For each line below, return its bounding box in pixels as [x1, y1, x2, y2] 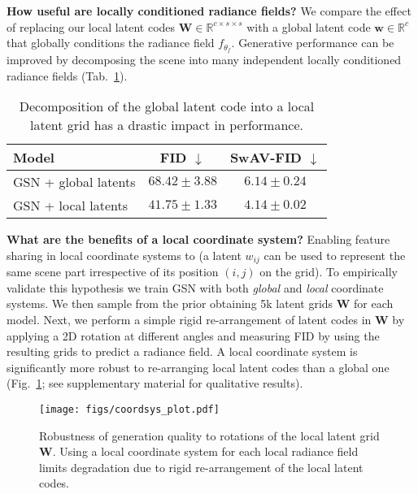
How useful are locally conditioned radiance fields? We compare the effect [7, 2, 411, 19]
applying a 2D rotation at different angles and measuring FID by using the [7, 327, 380, 344]
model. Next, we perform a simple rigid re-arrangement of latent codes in [7, 311, 372, 328]
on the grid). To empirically [259, 263, 398, 280]
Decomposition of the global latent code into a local [19, 97, 315, 116]
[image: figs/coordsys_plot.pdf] [39, 404, 220, 416]
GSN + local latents [13, 196, 128, 215]
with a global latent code [246, 18, 371, 35]
